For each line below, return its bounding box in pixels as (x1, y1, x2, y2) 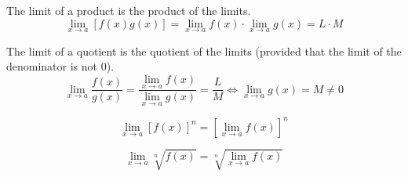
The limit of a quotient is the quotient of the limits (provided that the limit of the (6, 42, 402, 59)
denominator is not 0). (6, 58, 115, 74)
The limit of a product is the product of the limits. (6, 2, 251, 18)
